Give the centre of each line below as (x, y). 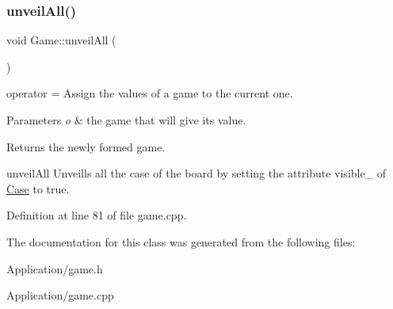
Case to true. (38, 188)
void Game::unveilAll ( (61, 40)
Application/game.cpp (60, 295)
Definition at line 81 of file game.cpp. (97, 215)
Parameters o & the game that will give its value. (126, 120)
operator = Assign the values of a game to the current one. (150, 93)
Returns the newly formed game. (86, 146)
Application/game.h (55, 268)
